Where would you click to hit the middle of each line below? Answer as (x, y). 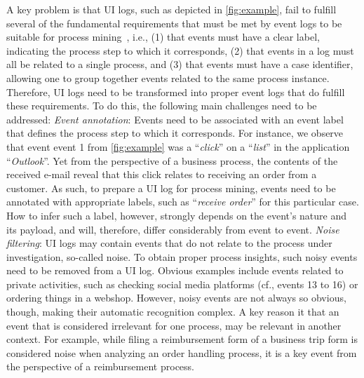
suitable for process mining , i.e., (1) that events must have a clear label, (163, 37)
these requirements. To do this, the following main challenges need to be (162, 106)
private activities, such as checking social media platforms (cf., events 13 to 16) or (182, 284)
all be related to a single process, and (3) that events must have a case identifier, (180, 64)
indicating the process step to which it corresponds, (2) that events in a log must (180, 50)
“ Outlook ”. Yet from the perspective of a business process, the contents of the (172, 160)
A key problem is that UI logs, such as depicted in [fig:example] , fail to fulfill (171, 9)
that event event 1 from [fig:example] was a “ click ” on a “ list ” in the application (178, 146)
